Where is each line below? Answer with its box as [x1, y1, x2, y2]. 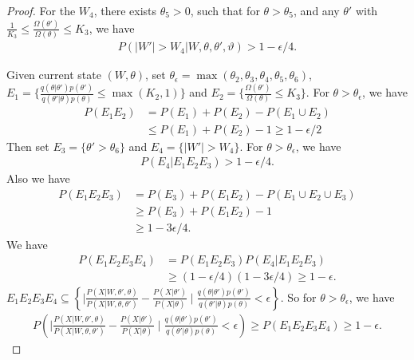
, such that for [190, 2, 260, 18]
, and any [294, 2, 340, 18]
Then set [6, 137, 49, 154]
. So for [280, 288, 317, 305]
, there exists [93, 2, 157, 18]
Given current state [6, 66, 101, 83]
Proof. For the [6, 2, 76, 18]
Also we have [6, 170, 70, 187]
